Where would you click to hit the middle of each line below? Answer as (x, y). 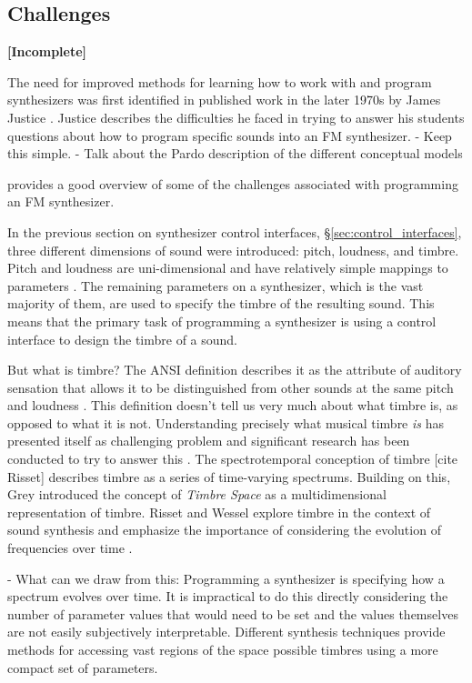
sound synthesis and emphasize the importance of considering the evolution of (224, 530)
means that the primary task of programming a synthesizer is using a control (222, 321)
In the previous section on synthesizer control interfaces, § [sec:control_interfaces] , (235, 231)
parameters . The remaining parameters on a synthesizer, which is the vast (216, 285)
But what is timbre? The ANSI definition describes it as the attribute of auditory (235, 370)
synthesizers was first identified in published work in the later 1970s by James (224, 100)
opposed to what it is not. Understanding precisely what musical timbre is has (226, 422)
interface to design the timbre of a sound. (123, 339)
